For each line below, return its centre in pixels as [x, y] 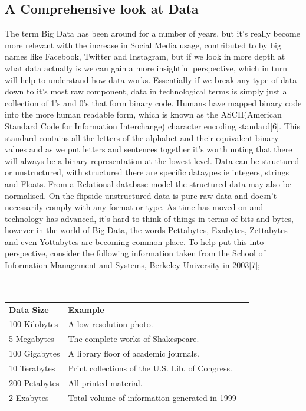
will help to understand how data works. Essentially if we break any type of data [151, 79]
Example [86, 309]
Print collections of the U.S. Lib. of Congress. [150, 368]
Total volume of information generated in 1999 [152, 397]
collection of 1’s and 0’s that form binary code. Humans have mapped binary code [153, 102]
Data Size [29, 309]
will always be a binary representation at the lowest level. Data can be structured [152, 160]
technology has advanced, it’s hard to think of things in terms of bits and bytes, [149, 218]
